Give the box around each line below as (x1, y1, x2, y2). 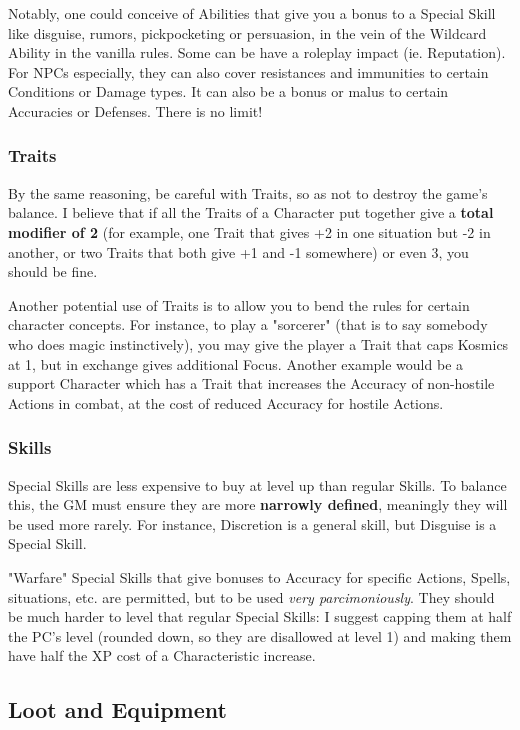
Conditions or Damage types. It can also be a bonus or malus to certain (8, 81, 449, 102)
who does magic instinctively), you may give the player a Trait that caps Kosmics (8, 333, 509, 354)
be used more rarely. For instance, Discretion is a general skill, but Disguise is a (8, 513, 497, 534)
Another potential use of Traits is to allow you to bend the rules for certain (8, 294, 470, 315)
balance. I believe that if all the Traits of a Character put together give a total (8, 202, 494, 223)
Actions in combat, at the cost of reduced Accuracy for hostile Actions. (8, 392, 444, 413)
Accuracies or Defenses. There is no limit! (8, 100, 263, 121)
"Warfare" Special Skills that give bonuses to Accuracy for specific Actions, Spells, (8, 566, 511, 587)
